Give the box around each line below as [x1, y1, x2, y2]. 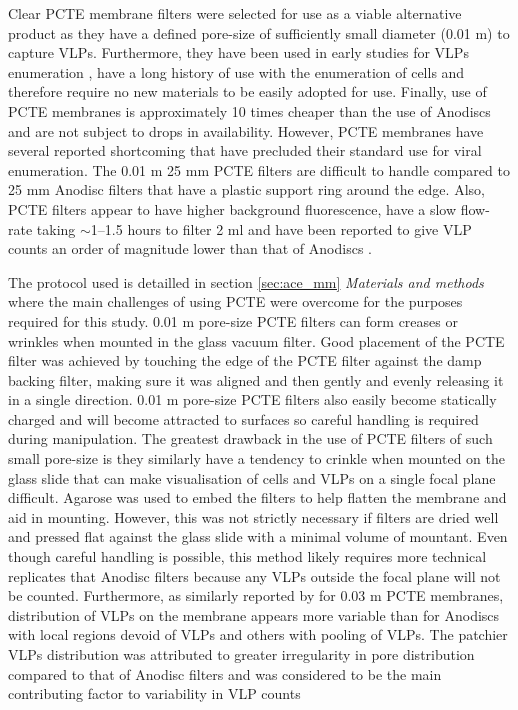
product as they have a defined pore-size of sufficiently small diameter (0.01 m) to [8, 22, 510, 43]
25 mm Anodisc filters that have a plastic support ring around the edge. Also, [8, 179, 485, 200]
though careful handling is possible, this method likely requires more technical [8, 546, 487, 567]
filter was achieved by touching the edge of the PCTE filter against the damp [8, 350, 482, 371]
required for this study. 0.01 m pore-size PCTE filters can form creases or [8, 310, 458, 331]
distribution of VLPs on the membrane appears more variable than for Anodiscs [8, 604, 500, 625]
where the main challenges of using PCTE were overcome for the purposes [8, 291, 463, 312]
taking [36, 218, 76, 239]
